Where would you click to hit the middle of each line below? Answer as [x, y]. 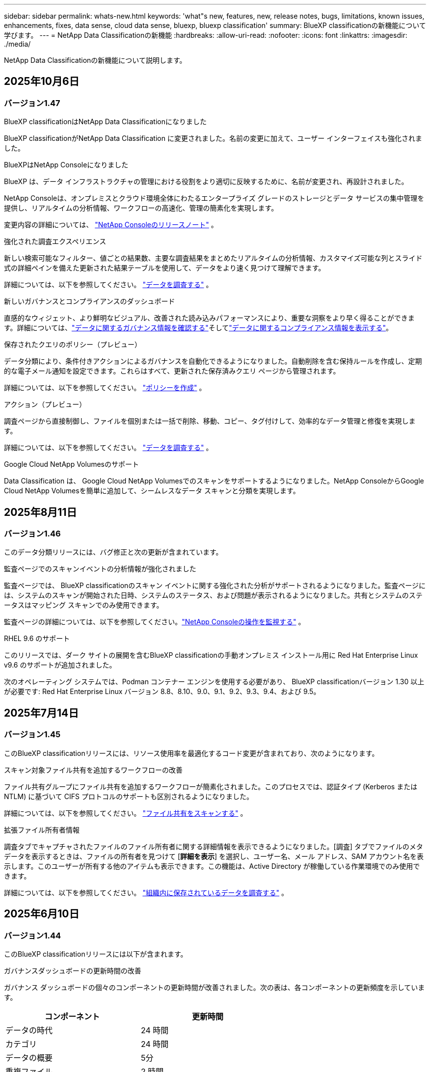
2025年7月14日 [41, 713]
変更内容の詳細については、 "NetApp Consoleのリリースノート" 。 [111, 225]
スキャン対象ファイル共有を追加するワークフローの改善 [93, 770]
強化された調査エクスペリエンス [55, 241]
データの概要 [29, 1058]
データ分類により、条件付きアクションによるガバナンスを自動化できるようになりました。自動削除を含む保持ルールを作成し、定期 [213, 361]
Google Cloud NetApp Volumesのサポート [71, 464]
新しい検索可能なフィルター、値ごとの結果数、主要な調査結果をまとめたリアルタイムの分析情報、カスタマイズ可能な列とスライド [213, 258]
